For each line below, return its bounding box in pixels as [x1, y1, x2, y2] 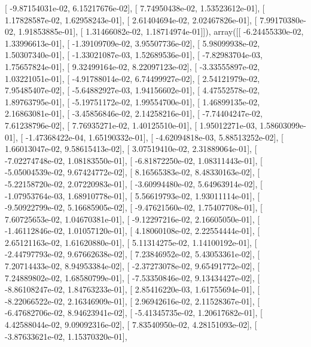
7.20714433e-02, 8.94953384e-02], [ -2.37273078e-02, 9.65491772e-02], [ [5, 260, 260, 272]
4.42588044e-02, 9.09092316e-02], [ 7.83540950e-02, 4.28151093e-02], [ [5, 318, 257, 331]
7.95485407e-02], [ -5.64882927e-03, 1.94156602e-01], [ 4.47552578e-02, [5, 84, 260, 96]
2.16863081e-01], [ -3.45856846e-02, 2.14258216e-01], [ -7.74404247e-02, [5, 107, 263, 120]
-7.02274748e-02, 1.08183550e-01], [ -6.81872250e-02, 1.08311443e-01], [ [5, 154, 263, 166]
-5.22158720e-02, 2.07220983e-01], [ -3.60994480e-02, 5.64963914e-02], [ [5, 177, 263, 190]
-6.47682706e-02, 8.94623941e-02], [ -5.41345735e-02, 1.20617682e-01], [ [5, 306, 263, 319]
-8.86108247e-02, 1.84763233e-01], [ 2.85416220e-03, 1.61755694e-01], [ [5, 283, 260, 296]
